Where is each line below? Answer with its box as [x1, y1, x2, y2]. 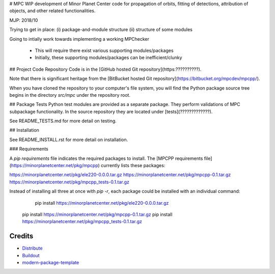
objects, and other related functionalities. [9, 8, 96, 14]
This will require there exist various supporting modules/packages [35, 47, 174, 53]
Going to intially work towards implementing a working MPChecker [9, 36, 150, 42]
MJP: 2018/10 [9, 17, 38, 23]
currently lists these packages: [101, 162, 166, 169]
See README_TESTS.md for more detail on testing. [9, 118, 117, 124]
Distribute [22, 245, 43, 252]
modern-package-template [22, 260, 79, 266]
